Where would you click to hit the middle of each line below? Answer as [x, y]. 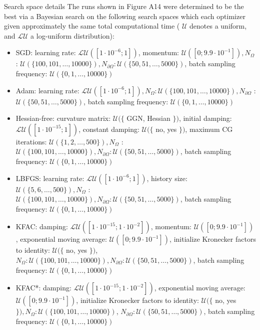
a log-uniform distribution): [72, 35]
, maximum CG [209, 129]
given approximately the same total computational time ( [92, 26]
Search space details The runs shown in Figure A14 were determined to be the [124, 6]
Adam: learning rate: [47, 90]
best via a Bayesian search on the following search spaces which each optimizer [125, 16]
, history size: [167, 178]
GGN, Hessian [148, 118]
